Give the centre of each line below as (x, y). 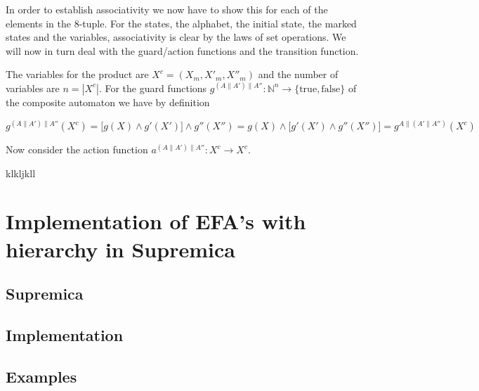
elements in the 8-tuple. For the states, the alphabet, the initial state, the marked (181, 23)
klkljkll (21, 173)
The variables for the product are (77, 74)
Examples (41, 376)
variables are (33, 88)
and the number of (298, 74)
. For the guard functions (153, 88)
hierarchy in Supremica (120, 249)
